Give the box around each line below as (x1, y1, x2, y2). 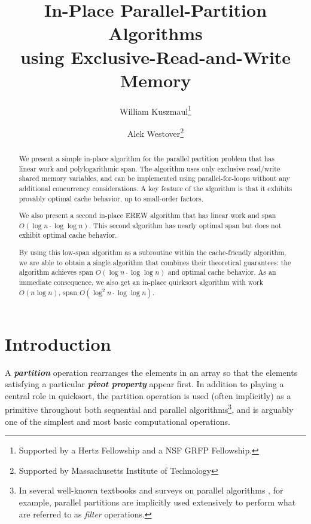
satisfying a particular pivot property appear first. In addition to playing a (5, 378, 284, 390)
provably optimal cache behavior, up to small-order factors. (19, 193, 203, 203)
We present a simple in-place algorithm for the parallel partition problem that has (19, 153, 275, 163)
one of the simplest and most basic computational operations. (5, 415, 230, 427)
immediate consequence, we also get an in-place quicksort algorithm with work (19, 277, 263, 287)
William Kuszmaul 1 (120, 103, 191, 117)
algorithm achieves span (19, 267, 93, 277)
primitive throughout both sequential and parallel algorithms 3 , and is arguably (5, 402, 294, 416)
